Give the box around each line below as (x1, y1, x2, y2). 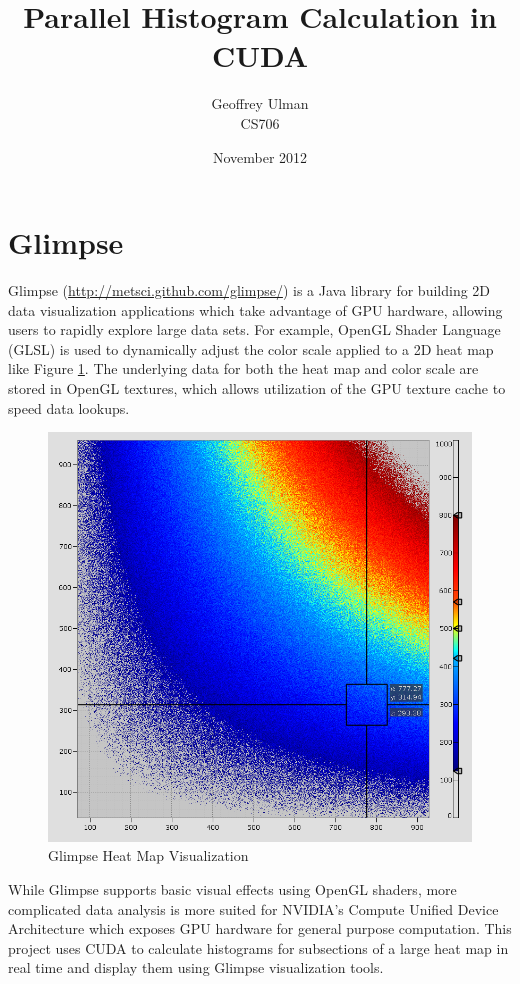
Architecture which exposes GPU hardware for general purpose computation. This (8, 918, 512, 939)
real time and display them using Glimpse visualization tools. (8, 957, 384, 978)
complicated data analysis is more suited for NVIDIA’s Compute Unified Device (8, 898, 499, 919)
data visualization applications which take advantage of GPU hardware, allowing (8, 299, 503, 320)
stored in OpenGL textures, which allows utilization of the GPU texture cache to (8, 378, 506, 398)
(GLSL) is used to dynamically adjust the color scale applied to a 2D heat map (8, 338, 494, 359)
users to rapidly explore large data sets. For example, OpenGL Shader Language (8, 319, 501, 340)
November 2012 (212, 146, 308, 167)
